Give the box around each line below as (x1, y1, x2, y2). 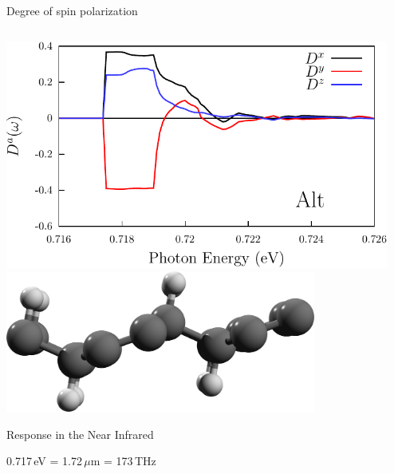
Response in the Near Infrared (6, 425, 154, 442)
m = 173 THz (90, 452, 156, 469)
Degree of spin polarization (6, 2, 138, 18)
